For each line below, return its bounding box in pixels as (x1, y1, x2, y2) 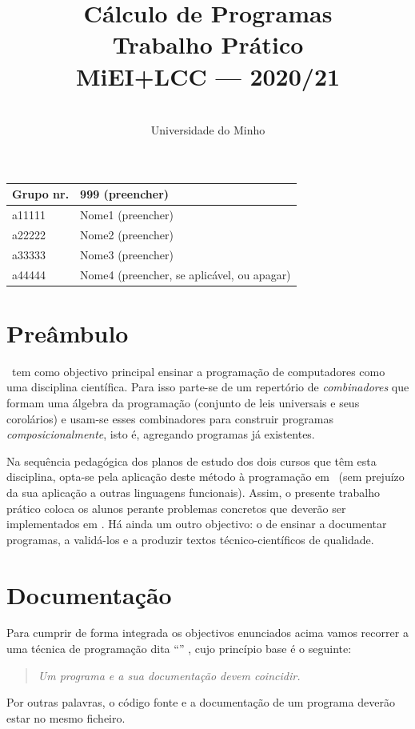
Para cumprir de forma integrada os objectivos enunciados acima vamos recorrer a (6, 624, 409, 641)
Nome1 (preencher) (80, 206, 174, 223)
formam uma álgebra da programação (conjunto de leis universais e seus (6, 394, 360, 411)
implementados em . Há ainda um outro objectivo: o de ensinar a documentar (6, 515, 387, 532)
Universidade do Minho (150, 122, 265, 138)
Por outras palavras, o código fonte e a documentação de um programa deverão (6, 694, 395, 711)
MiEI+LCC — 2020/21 (75, 59, 341, 92)
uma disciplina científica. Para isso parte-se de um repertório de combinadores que (6, 379, 409, 395)
